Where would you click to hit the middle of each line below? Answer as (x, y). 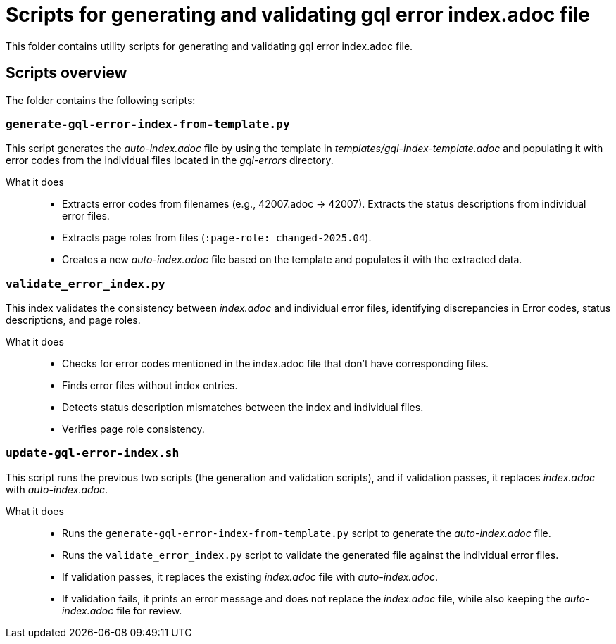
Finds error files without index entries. (150, 386)
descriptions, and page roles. (73, 320)
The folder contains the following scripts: (101, 100)
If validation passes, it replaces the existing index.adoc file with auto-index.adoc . (250, 576)
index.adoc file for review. (122, 610)
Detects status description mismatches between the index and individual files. (243, 408)
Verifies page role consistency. (133, 429)
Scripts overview (67, 73)
